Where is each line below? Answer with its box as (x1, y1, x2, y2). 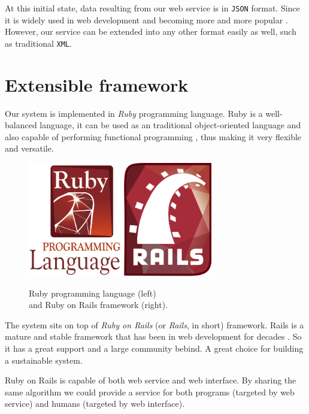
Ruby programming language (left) (29, 286, 156, 299)
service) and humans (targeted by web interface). (5, 397, 185, 410)
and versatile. (5, 142, 54, 155)
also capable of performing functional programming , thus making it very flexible (5, 130, 302, 143)
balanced (5, 119, 37, 131)
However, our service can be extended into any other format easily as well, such (5, 25, 296, 38)
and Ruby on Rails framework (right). (29, 298, 168, 311)
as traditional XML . (5, 37, 72, 49)
